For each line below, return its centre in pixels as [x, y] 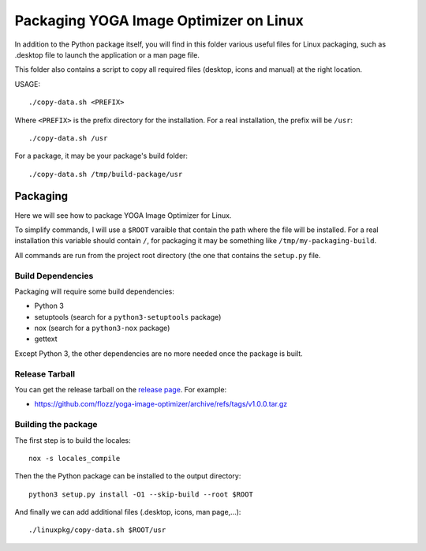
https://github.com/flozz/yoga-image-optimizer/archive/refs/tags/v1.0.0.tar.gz [161, 404]
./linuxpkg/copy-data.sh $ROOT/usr [97, 530]
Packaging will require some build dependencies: [95, 291]
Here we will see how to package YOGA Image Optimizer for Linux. [123, 215]
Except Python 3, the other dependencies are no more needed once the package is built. [159, 353]
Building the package [56, 425]
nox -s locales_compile [75, 458]
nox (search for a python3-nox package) [102, 328]
